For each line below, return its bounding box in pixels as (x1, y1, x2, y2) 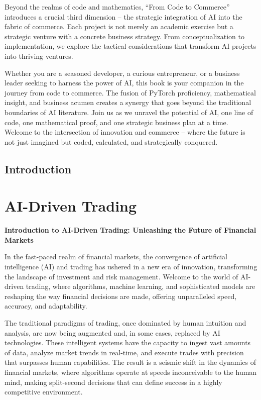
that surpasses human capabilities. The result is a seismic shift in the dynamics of (5, 357, 256, 367)
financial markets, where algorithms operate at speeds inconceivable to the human (5, 366, 257, 377)
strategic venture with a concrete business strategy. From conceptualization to (5, 31, 244, 41)
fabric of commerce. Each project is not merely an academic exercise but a (5, 21, 233, 32)
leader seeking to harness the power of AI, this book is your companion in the (5, 77, 244, 88)
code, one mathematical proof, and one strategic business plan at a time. (5, 117, 228, 127)
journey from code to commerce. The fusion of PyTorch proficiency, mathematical (5, 87, 256, 97)
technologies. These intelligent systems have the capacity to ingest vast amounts (5, 337, 251, 348)
